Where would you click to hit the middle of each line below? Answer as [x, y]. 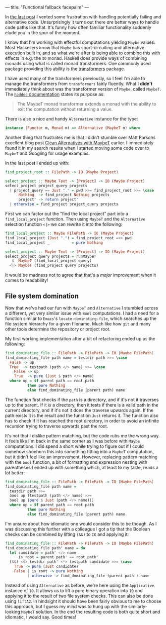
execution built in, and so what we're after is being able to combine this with [83, 53]
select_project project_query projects [46, 186]
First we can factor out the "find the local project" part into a [67, 214]
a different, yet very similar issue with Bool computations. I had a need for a [82, 313]
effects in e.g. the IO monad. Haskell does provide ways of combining [76, 58]
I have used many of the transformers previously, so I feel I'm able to [75, 78]
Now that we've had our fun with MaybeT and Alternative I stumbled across [82, 308]
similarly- [138, 606]
